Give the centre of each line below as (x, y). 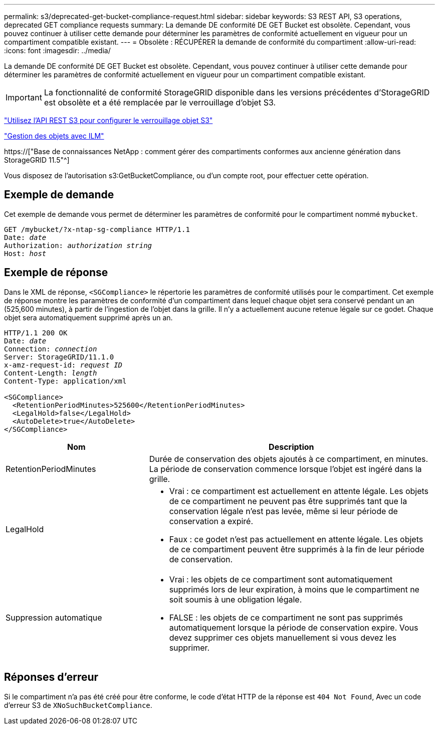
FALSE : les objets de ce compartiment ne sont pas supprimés (286, 617)
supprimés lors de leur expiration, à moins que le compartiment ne (294, 589)
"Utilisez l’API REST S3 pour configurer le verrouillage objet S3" (108, 120)
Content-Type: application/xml (65, 381)
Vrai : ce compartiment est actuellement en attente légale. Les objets (299, 491)
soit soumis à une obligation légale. (236, 599)
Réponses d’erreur (51, 677)
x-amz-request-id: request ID (63, 365)
